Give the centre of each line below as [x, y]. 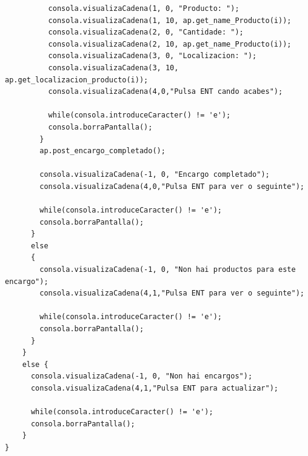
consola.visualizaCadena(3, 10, [113, 68]
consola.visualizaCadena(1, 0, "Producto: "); [144, 8]
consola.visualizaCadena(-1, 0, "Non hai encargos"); [142, 376]
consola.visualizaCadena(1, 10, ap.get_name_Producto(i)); [170, 20]
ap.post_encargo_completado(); [102, 151]
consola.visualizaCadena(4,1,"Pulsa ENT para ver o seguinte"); [172, 293]
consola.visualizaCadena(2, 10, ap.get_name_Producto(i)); [170, 44]
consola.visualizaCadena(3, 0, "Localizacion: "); [152, 56]
